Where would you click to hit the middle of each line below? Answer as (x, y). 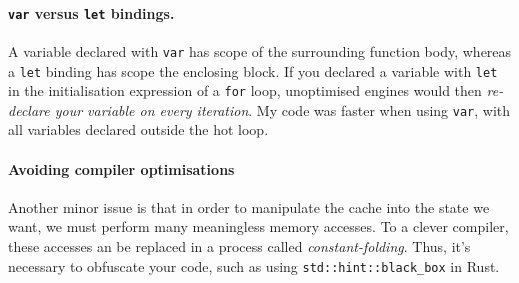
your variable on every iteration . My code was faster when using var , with (282, 109)
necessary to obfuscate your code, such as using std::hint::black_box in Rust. (254, 265)
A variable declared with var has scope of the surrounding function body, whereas (260, 50)
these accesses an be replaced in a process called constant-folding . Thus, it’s (239, 246)
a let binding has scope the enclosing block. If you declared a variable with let (253, 70)
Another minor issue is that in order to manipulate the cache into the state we (249, 206)
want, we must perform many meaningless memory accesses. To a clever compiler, (258, 226)
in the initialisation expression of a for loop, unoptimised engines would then (245, 90)
